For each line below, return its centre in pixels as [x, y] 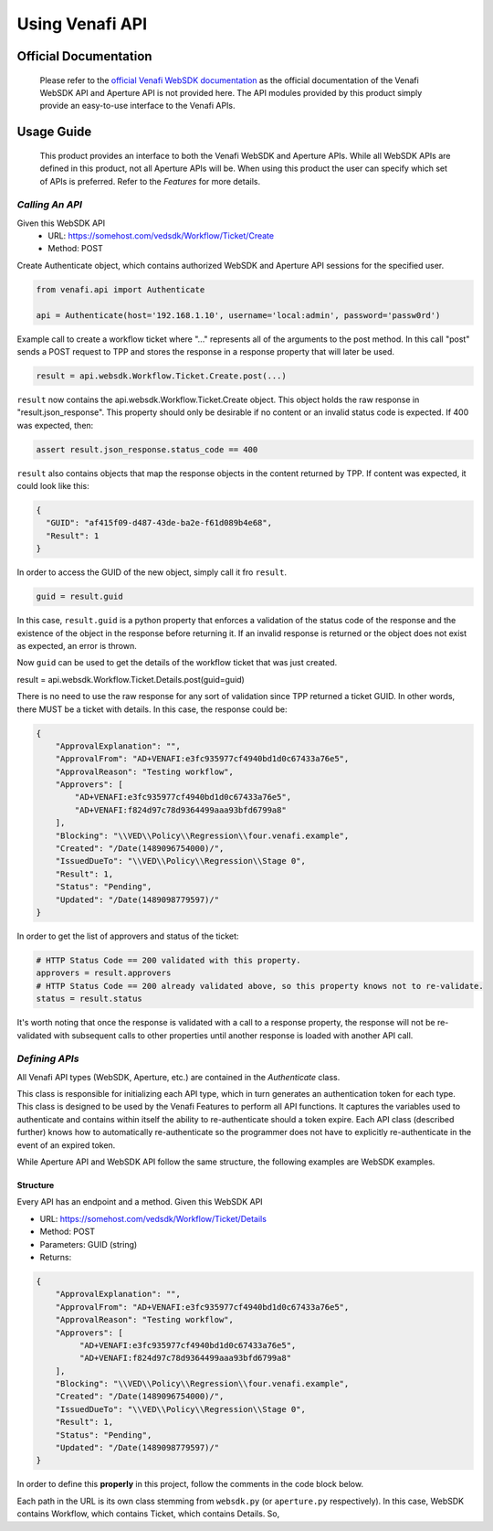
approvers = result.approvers [104, 973]
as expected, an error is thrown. [77, 645]
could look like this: [53, 486]
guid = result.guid [79, 597]
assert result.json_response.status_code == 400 [147, 449]
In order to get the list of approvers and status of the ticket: [128, 936]
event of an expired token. [66, 1145]
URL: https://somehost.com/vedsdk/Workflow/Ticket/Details [153, 1218]
